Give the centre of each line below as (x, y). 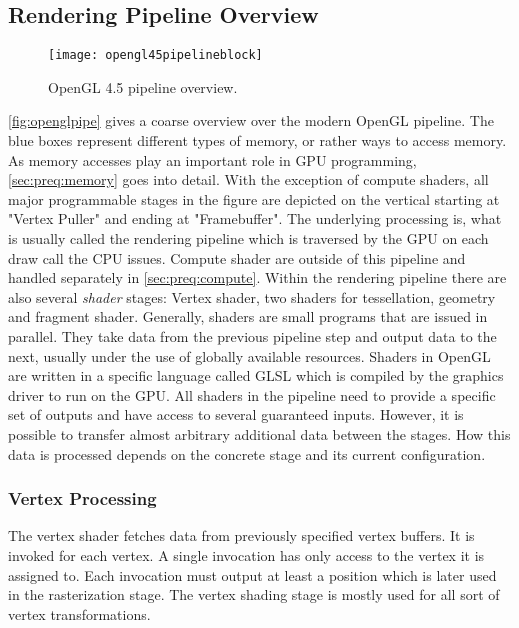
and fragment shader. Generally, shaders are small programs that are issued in (248, 316)
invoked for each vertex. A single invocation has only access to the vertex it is (246, 554)
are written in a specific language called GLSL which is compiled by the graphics (256, 375)
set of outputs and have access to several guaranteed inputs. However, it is (236, 414)
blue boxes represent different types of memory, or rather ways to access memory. (257, 140)
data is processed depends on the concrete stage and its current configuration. (247, 453)
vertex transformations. (79, 613)
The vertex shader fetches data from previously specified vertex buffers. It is (241, 535)
